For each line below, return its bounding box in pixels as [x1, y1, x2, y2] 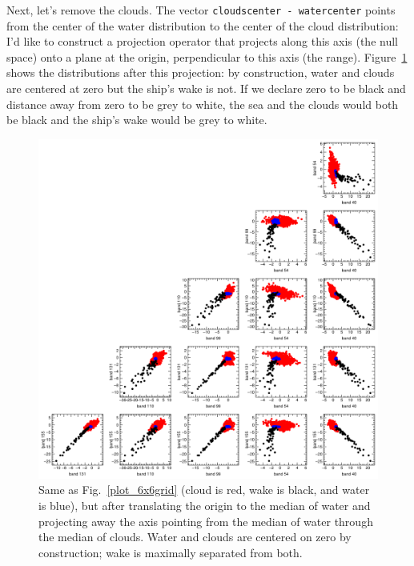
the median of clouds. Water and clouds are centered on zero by [38, 528, 352, 545]
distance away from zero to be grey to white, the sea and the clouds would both [6, 95, 399, 112]
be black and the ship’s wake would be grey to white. [6, 111, 267, 128]
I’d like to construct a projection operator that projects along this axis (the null [6, 33, 398, 50]
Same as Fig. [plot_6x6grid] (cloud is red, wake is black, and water [38, 481, 370, 498]
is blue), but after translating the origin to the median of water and [38, 497, 371, 513]
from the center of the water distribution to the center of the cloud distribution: [6, 17, 399, 34]
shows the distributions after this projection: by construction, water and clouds [6, 64, 395, 81]
